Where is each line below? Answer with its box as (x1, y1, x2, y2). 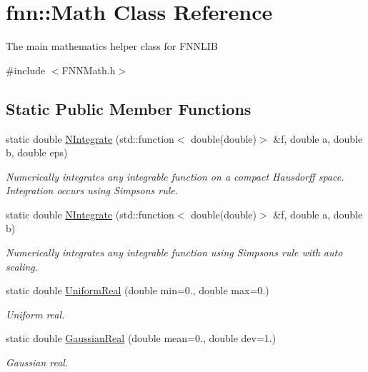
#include (6, 62, 46, 77)
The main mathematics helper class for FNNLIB (6, 39, 218, 54)
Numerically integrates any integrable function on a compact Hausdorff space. (6, 169, 344, 184)
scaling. (6, 258, 39, 273)
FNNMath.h (61, 62, 116, 77)
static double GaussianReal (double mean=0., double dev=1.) (6, 331, 277, 346)
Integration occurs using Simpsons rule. (6, 183, 179, 198)
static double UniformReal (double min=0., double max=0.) (6, 283, 269, 298)
